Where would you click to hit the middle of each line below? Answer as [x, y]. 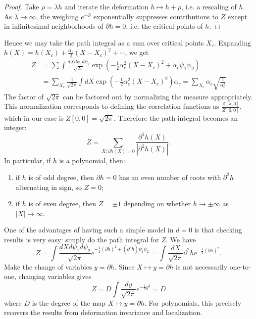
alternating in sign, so [49, 187]
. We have [181, 239]
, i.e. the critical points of [164, 26]
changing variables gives [55, 276]
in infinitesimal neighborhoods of [54, 26]
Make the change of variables [48, 266]
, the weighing [57, 16]
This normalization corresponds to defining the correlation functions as [112, 106]
